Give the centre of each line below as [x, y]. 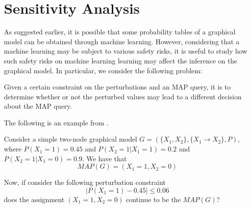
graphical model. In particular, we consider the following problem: [103, 70]
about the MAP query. [38, 106]
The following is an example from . [56, 122]
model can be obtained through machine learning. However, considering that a [122, 41]
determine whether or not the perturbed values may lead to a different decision [123, 96]
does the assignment [34, 199]
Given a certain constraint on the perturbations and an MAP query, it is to [117, 87]
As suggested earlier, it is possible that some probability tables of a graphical [120, 32]
